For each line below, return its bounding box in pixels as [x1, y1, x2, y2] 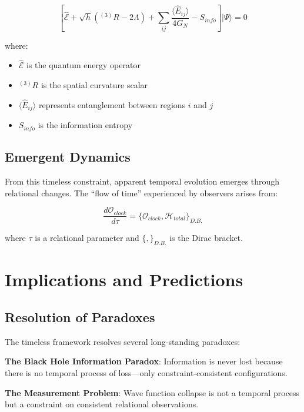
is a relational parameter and [35, 232, 139, 244]
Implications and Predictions [5, 267, 243, 292]
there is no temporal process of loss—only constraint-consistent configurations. [5, 366, 288, 378]
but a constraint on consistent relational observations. [5, 398, 199, 410]
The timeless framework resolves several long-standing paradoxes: [5, 335, 240, 347]
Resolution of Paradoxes [5, 307, 155, 326]
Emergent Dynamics [5, 148, 131, 166]
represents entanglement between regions [38, 98, 186, 110]
